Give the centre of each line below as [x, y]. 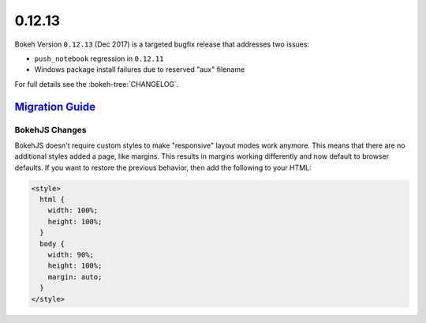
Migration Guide [55, 107]
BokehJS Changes [50, 130]
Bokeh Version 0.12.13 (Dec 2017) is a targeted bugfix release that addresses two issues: [162, 44]
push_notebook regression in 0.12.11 [99, 58]
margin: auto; [75, 277]
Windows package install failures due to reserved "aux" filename [140, 69]
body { [52, 244]
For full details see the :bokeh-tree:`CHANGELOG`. [97, 84]
